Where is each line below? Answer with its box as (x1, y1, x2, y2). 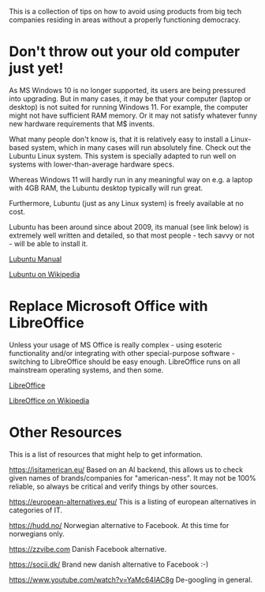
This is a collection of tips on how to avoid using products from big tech (9, 7, 242, 16)
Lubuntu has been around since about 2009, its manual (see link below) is (9, 222, 249, 231)
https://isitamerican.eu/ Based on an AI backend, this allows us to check (9, 465, 244, 474)
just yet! (9, 59, 64, 77)
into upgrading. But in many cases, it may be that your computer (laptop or (9, 94, 252, 103)
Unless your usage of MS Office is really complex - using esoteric (9, 339, 222, 350)
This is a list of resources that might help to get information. (9, 449, 203, 459)
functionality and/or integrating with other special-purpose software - (9, 348, 236, 358)
